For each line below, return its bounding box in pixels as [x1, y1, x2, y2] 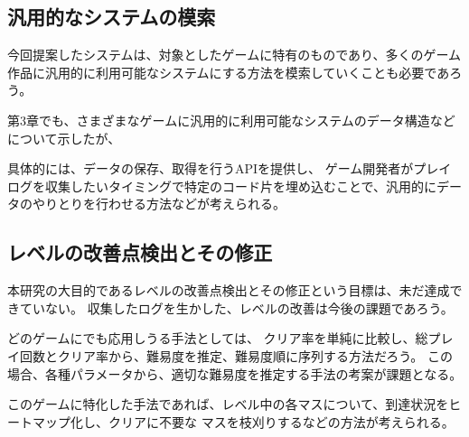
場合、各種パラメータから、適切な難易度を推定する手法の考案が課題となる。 [7, 364, 463, 383]
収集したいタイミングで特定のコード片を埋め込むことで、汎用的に [44, 176, 437, 195]
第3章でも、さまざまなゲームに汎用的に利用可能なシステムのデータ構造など [7, 110, 455, 129]
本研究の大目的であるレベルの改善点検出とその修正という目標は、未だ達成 [7, 281, 450, 300]
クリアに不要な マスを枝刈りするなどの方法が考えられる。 [108, 412, 455, 431]
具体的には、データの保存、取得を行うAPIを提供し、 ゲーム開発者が [7, 159, 414, 178]
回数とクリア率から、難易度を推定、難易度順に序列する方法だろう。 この [19, 346, 453, 365]
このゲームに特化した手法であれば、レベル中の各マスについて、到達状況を [7, 395, 449, 414]
